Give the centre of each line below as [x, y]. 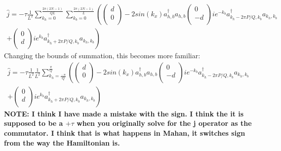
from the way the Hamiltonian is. [62, 142]
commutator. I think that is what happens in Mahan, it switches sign [125, 132]
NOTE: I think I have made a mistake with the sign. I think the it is [124, 113]
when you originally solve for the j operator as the [164, 123]
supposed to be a [34, 123]
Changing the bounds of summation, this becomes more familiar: [102, 56]
